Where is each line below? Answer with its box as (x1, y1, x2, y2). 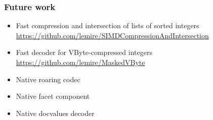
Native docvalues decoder (16, 107, 95, 118)
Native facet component (16, 91, 90, 101)
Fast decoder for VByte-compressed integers (16, 47, 152, 57)
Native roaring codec (16, 74, 80, 84)
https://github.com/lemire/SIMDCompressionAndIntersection (16, 30, 209, 40)
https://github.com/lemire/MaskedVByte (16, 57, 145, 67)
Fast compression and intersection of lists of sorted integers (16, 20, 199, 31)
